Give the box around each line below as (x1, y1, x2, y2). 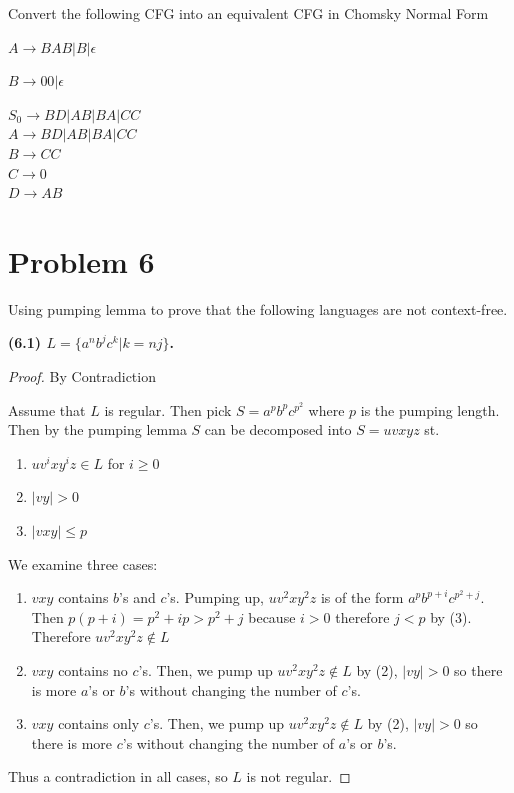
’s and (119, 587, 156, 608)
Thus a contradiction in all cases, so (8, 766, 228, 787)
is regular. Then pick (104, 399, 232, 420)
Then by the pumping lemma (8, 419, 187, 440)
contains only (58, 713, 140, 734)
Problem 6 (8, 240, 155, 281)
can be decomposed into (204, 419, 352, 440)
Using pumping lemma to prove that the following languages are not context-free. (8, 298, 508, 319)
